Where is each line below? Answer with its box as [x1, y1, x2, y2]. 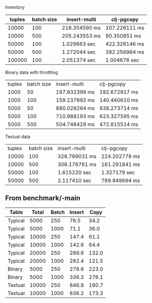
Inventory [5, 4, 25, 10]
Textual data [5, 134, 31, 140]
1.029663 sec [62, 41, 96, 47]
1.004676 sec [105, 57, 140, 64]
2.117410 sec [58, 177, 92, 184]
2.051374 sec [62, 57, 96, 64]
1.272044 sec [62, 49, 96, 55]
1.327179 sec [101, 169, 135, 176]
